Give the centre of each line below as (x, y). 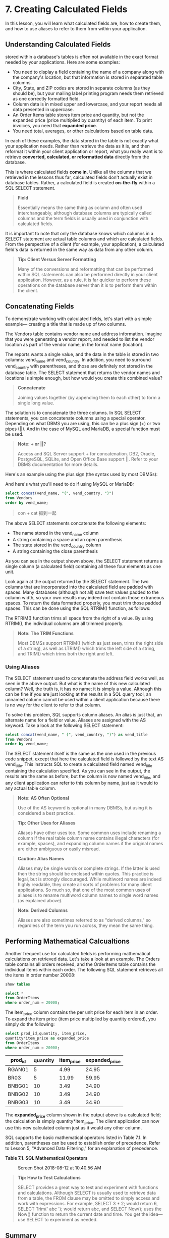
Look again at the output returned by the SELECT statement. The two (77, 582)
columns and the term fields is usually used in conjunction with (83, 218)
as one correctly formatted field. (46, 98)
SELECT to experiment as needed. (62, 1220)
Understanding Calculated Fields (58, 45)
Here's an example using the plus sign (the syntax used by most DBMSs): (81, 474)
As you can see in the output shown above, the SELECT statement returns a (84, 561)
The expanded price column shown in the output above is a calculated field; (83, 1115)
